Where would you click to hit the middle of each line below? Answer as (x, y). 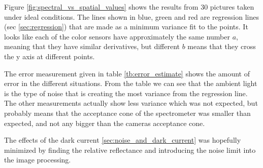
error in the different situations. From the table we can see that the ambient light (131, 83)
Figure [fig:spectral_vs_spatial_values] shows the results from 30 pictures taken (129, 7)
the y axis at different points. (50, 56)
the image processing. (38, 160)
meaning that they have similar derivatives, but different (92, 46)
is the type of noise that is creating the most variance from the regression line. (126, 93)
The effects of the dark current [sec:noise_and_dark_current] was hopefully (123, 140)
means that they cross (222, 46)
